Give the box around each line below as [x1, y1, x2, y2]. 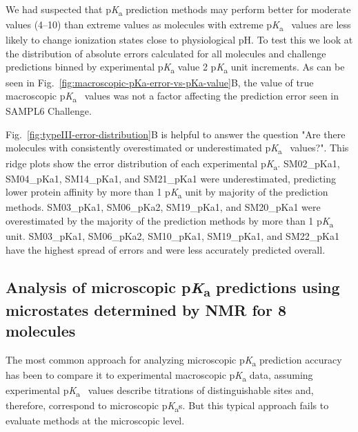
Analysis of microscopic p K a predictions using [6, 276, 340, 300]
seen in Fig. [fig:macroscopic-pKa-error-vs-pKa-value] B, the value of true [6, 75, 314, 89]
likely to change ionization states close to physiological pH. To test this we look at [6, 32, 353, 47]
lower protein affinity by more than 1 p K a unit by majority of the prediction [6, 185, 328, 201]
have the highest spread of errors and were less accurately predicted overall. [6, 242, 326, 256]
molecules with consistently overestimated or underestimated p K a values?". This [6, 140, 349, 157]
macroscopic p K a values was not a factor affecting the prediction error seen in [6, 88, 339, 104]
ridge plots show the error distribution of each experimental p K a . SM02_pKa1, [6, 156, 340, 172]
